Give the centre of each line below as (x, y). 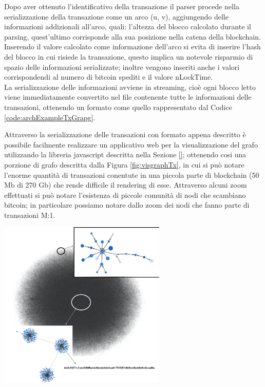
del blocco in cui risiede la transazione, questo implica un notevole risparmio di (129, 56)
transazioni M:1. (30, 215)
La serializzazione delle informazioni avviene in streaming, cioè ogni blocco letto (130, 87)
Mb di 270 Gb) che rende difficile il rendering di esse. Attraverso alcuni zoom (126, 185)
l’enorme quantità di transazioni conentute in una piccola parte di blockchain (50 (132, 174)
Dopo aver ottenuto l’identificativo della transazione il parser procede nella (122, 6)
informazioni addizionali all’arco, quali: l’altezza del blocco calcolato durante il (128, 26)
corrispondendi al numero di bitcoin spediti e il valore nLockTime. (109, 77)
